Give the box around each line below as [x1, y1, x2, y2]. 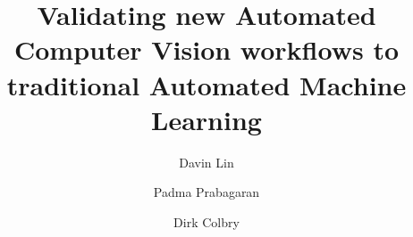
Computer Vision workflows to [13, 31, 400, 68]
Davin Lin [179, 152, 234, 171]
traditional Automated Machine [6, 66, 407, 102]
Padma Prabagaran [153, 183, 260, 201]
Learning [151, 101, 262, 137]
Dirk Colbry [173, 212, 240, 231]
